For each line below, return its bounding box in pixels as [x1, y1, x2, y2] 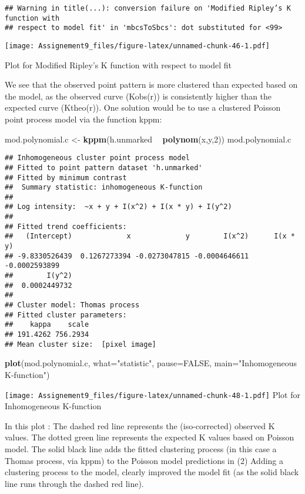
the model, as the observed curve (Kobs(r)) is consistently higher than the [5, 89, 272, 102]
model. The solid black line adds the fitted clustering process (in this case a [5, 442, 277, 455]
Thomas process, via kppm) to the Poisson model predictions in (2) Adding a [5, 454, 284, 466]
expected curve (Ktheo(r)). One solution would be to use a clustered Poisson [5, 101, 281, 114]
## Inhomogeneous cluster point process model [5, 154, 190, 163]
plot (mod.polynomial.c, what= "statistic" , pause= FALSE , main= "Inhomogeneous [5, 357, 297, 369]
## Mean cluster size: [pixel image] [5, 340, 156, 349]
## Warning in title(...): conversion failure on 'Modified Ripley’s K [5, 4, 291, 12]
